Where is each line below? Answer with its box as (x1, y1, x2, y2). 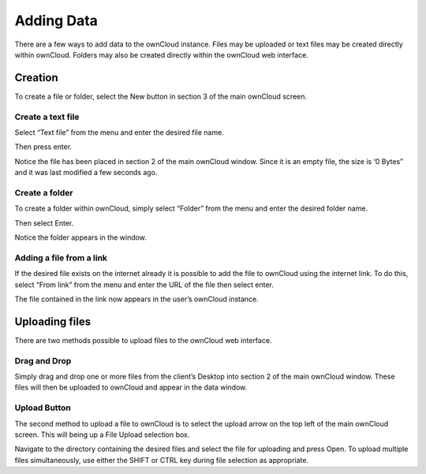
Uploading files (14, 315, 92, 328)
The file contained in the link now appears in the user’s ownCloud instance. (14, 294, 260, 304)
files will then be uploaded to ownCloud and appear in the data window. (14, 383, 248, 392)
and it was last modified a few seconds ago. (14, 168, 158, 177)
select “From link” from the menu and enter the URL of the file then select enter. (14, 280, 274, 289)
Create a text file (14, 111, 80, 122)
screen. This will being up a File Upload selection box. (14, 430, 190, 439)
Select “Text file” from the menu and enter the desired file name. (14, 127, 224, 137)
